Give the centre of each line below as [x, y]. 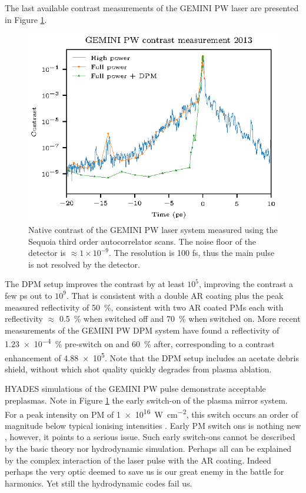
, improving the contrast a [246, 284]
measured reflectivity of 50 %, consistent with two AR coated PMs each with [144, 307]
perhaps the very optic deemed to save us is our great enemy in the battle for [144, 472]
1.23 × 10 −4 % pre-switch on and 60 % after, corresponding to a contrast [140, 343]
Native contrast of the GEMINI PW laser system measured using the [153, 229]
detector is [47, 253]
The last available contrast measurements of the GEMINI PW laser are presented [152, 8]
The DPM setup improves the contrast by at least [95, 284]
